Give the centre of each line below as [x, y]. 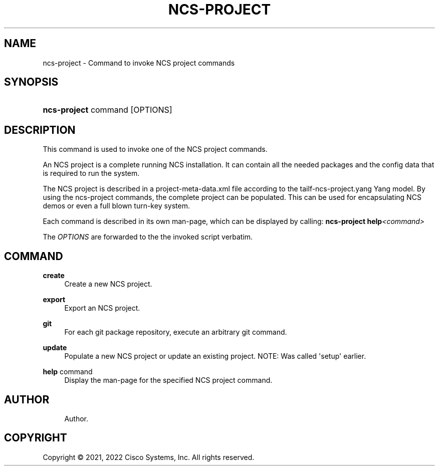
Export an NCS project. [102, 308]
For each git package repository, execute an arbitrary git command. [176, 332]
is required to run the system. [91, 173]
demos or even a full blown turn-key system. [116, 206]
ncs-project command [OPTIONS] [107, 110]
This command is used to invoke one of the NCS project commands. [155, 149]
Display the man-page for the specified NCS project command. [168, 380]
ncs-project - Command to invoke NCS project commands [139, 63]
